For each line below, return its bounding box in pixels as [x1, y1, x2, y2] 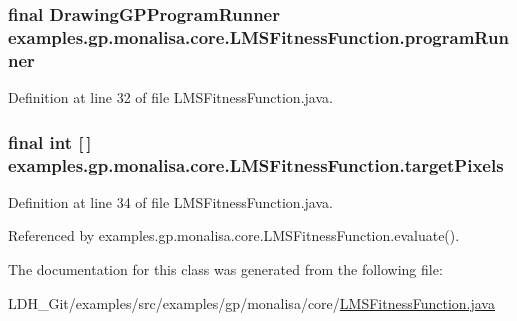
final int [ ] [8, 129, 92, 154]
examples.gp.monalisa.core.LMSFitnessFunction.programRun [8, 24, 509, 49]
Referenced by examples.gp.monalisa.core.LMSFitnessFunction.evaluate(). [8, 225, 460, 246]
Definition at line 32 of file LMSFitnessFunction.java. [8, 87, 333, 108]
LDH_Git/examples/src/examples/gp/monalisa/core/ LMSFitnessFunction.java [8, 292, 495, 313]
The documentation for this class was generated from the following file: [8, 258, 443, 279]
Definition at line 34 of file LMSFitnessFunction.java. [8, 191, 333, 212]
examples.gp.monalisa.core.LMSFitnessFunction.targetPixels [8, 152, 504, 177]
